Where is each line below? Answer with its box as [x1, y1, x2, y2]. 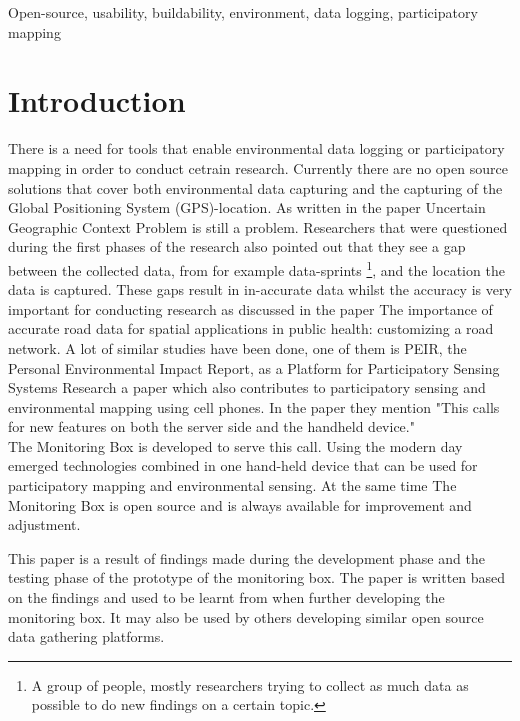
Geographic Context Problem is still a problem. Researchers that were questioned [8, 216, 508, 237]
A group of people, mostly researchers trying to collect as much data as [31, 674, 469, 695]
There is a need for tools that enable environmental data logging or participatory [8, 138, 505, 159]
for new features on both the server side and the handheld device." [8, 416, 415, 437]
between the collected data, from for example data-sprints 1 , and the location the [8, 256, 505, 280]
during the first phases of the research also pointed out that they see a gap [8, 236, 466, 257]
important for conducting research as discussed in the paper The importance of [8, 298, 493, 319]
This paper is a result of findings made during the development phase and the [8, 547, 485, 568]
